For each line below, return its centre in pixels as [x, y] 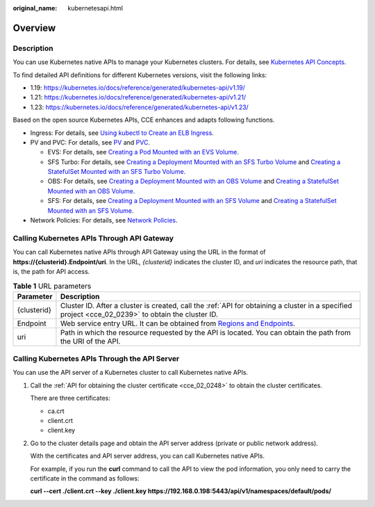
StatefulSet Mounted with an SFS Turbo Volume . [117, 172]
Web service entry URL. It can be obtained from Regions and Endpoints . [177, 323]
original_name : [35, 8]
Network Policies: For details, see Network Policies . [104, 220]
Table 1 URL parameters [52, 286]
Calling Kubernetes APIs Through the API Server [96, 359]
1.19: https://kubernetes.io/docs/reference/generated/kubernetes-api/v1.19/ [138, 88]
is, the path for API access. [51, 271]
